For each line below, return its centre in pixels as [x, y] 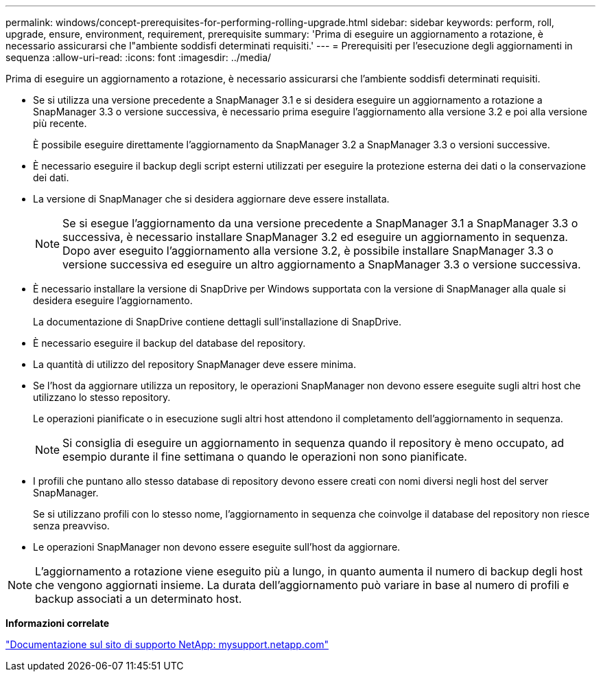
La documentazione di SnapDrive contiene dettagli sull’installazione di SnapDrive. [217, 322]
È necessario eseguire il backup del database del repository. [169, 343]
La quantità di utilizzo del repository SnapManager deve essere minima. [195, 364]
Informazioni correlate [58, 623]
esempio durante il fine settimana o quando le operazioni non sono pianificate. [265, 457]
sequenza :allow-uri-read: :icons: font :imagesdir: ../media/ [139, 57]
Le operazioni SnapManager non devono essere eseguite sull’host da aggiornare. [217, 547]
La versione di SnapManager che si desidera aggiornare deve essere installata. [211, 199]
